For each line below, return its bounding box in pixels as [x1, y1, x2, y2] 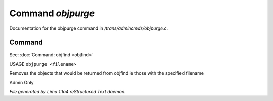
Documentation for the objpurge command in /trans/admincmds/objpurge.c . [9, 25, 168, 31]
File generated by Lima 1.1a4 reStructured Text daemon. [9, 89, 126, 95]
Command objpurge [9, 8, 95, 19]
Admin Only [9, 79, 34, 85]
